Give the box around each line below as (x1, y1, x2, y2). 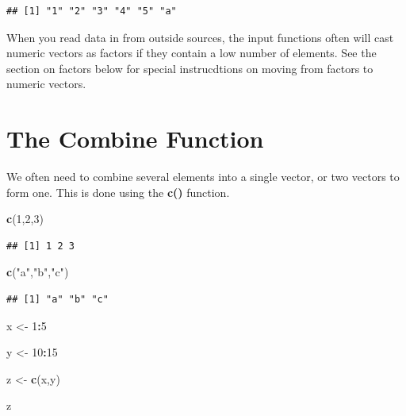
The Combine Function (6, 122, 264, 155)
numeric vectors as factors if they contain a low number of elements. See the (6, 44, 377, 61)
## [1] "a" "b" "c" (6, 294, 109, 306)
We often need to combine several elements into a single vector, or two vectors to (6, 168, 400, 185)
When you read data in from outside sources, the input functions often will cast (6, 29, 394, 45)
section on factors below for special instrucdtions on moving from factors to (6, 60, 373, 76)
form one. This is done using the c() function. (6, 183, 230, 200)
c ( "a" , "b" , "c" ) (6, 264, 69, 280)
